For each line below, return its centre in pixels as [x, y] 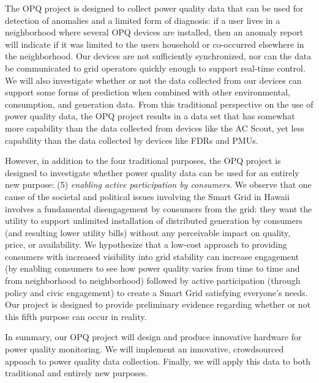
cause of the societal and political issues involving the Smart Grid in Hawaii [147, 196]
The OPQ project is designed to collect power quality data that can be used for [154, 8]
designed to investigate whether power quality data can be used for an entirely [152, 172]
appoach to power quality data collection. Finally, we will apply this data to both [158, 361]
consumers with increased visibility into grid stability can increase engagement [152, 256]
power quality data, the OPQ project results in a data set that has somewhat [150, 116]
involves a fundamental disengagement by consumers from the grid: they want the [159, 208]
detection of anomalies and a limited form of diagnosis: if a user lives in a [143, 20]
